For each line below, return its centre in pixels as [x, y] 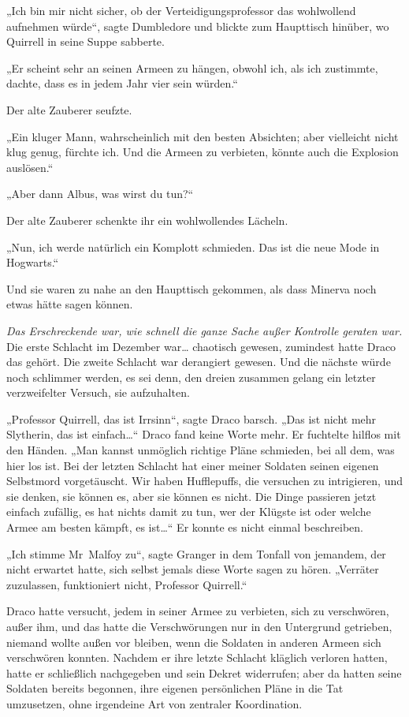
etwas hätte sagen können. [70, 304]
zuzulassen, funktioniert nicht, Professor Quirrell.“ [127, 584]
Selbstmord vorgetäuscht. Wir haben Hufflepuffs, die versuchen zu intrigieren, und [205, 481]
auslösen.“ [30, 167]
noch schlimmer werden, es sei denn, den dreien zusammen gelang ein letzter [191, 377]
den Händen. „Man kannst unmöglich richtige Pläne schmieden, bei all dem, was [201, 450]
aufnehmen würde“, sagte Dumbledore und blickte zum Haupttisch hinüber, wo [198, 26]
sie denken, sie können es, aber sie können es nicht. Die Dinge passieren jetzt [191, 496]
